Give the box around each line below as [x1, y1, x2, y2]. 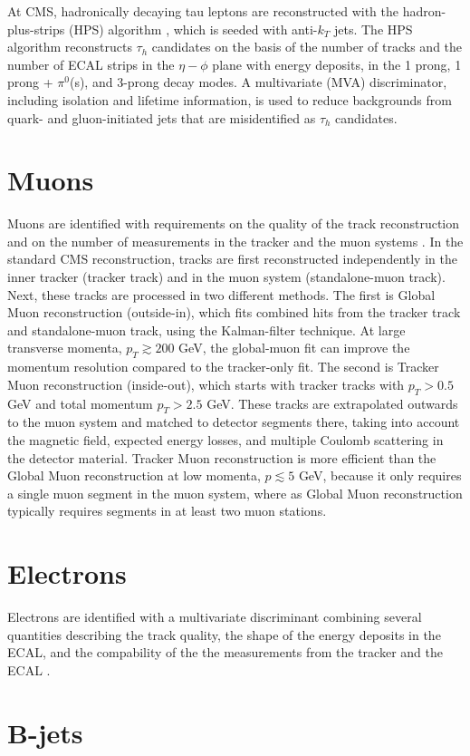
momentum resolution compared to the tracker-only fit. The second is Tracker [7, 357, 439, 376]
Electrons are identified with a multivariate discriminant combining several [7, 607, 422, 626]
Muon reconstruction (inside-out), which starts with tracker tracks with [7, 374, 405, 393]
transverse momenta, [7, 338, 122, 357]
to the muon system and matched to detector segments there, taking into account [7, 412, 460, 431]
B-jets [7, 713, 83, 751]
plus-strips [7, 19, 65, 38]
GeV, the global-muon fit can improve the [178, 338, 410, 357]
